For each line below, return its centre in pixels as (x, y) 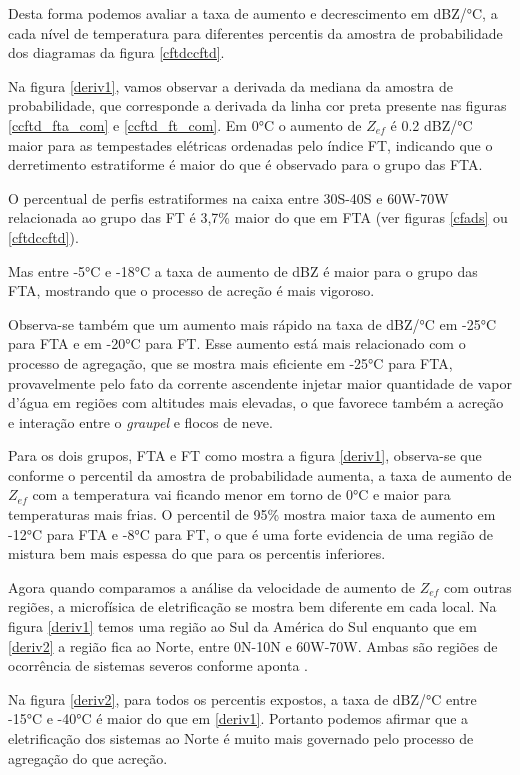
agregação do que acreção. (88, 757)
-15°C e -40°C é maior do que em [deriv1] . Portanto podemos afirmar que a (238, 718)
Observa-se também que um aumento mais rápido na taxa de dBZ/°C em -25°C (252, 323)
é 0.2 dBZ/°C (431, 124)
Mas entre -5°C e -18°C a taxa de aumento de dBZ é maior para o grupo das (243, 270)
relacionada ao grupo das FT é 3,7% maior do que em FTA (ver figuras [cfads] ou (258, 217)
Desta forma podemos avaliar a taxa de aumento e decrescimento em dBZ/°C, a (253, 13)
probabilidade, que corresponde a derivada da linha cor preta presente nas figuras (257, 105)
